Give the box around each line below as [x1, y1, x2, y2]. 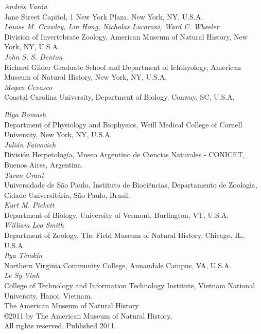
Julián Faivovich [4, 139, 56, 150]
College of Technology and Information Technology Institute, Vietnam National [4, 280, 255, 291]
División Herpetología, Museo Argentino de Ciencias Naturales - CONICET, [4, 149, 245, 160]
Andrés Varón [4, 1, 47, 11]
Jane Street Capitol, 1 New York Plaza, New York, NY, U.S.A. [4, 11, 203, 22]
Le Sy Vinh [4, 270, 40, 281]
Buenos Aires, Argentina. [4, 159, 83, 170]
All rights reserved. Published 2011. [4, 320, 116, 331]
